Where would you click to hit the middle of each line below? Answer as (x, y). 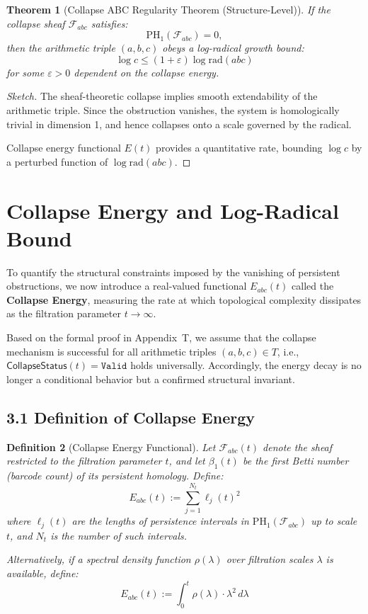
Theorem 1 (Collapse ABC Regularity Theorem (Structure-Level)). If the (168, 9)
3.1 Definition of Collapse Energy (131, 417)
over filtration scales (270, 559)
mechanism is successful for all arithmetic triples (111, 351)
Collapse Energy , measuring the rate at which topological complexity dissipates (184, 299)
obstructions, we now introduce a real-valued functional (127, 286)
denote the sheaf (298, 447)
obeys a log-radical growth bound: (233, 48)
